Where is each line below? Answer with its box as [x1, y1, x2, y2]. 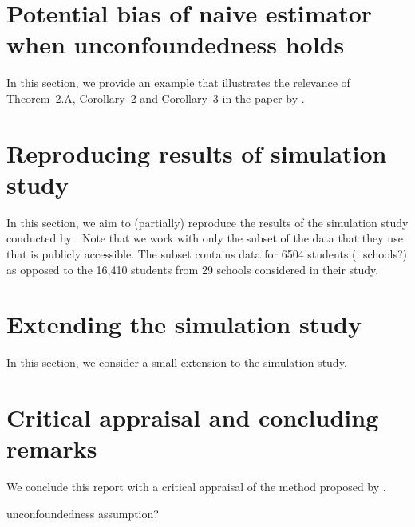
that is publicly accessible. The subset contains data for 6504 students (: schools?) [6, 246, 408, 262]
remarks [6, 432, 97, 465]
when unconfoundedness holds [6, 28, 345, 61]
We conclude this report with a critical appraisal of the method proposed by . [6, 478, 386, 495]
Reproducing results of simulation [6, 136, 387, 169]
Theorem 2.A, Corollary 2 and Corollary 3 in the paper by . [6, 89, 305, 106]
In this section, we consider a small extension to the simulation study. [6, 354, 347, 371]
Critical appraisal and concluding [6, 401, 379, 434]
